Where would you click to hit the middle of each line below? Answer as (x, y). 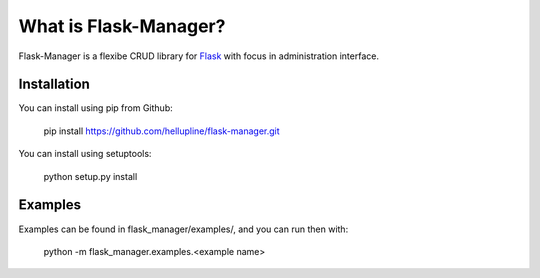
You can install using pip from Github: (96, 108)
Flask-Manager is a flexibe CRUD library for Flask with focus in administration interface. (199, 56)
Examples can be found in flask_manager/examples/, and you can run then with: (183, 229)
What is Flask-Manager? (122, 26)
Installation (54, 84)
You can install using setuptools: (85, 154)
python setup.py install (90, 176)
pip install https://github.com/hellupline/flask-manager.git (161, 131)
